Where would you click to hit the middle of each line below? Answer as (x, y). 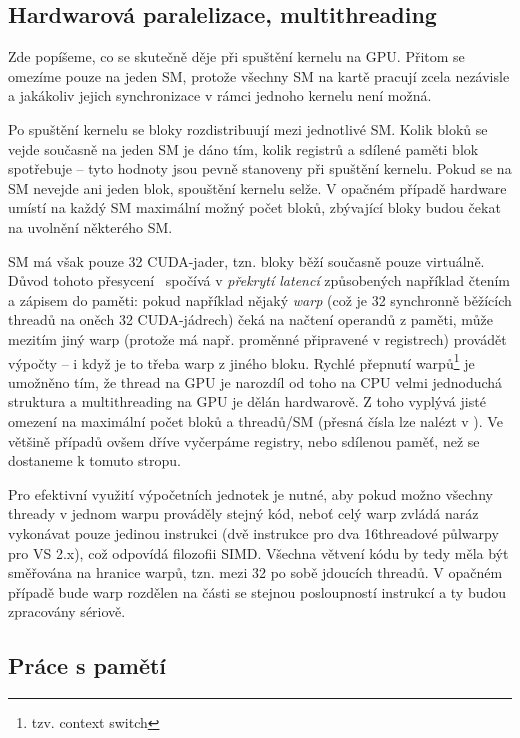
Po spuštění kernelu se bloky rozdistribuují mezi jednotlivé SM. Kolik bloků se (248, 128)
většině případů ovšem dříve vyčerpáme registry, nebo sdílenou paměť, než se (244, 440)
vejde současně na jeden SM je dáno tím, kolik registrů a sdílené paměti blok (243, 148)
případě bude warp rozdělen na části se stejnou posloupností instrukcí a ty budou (257, 591)
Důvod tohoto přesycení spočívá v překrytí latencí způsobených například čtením (259, 280)
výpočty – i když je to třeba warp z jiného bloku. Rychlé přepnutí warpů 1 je (241, 361)
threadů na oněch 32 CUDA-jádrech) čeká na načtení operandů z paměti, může (250, 319)
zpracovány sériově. (67, 611)
